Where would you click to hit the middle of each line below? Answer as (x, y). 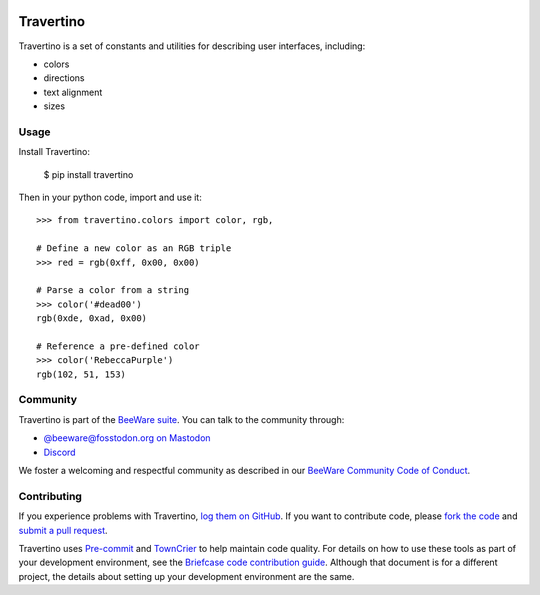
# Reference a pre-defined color (118, 346)
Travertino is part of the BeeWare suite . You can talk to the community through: (181, 419)
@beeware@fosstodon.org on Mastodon (127, 438)
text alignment (73, 92)
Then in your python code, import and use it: (110, 197)
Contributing (50, 496)
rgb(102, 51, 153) (81, 374)
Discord (59, 452)
